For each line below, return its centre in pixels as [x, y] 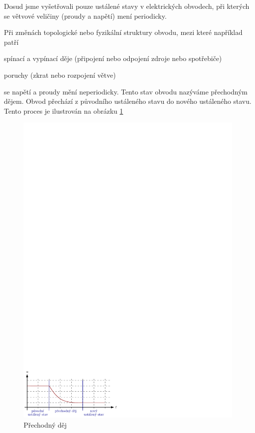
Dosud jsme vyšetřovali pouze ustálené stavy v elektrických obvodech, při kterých [127, 6]
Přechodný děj [45, 424]
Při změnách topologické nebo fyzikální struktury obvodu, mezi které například [123, 32]
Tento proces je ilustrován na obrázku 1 [64, 110]
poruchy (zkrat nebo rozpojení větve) [60, 75]
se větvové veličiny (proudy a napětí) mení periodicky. [85, 15]
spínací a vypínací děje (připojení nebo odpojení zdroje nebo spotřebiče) [113, 58]
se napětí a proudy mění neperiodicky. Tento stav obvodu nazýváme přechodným [126, 91]
